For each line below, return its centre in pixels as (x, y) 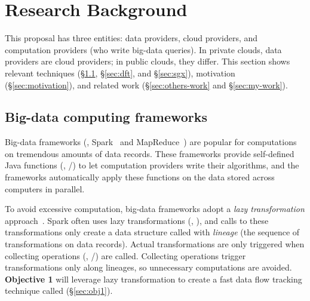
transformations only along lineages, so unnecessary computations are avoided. (148, 267)
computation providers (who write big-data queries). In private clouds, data (143, 49)
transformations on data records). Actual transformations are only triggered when (155, 244)
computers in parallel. (45, 188)
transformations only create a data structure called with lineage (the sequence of (152, 232)
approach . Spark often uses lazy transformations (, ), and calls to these (137, 220)
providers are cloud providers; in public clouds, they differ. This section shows (148, 61)
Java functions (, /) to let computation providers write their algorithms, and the (152, 165)
